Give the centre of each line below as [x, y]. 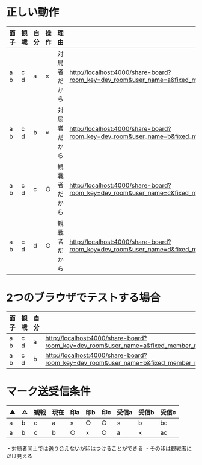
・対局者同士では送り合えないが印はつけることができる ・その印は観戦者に [99, 448]
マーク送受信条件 [49, 392]
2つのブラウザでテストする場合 [83, 298]
